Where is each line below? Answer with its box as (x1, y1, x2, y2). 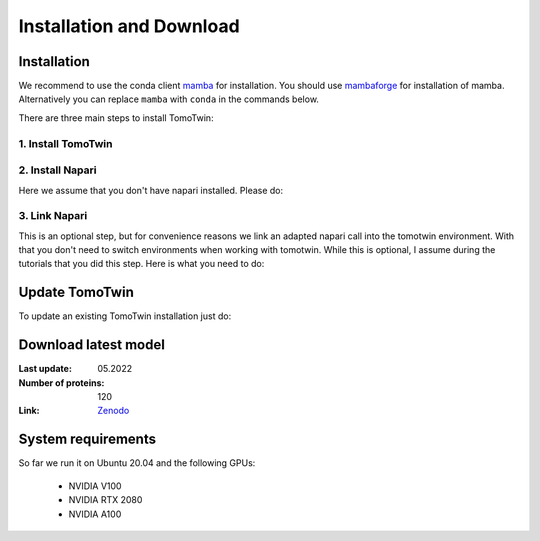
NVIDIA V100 (68, 480, 122, 492)
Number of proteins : (18, 376, 105, 389)
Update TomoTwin (18, 284, 134, 301)
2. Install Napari (18, 163, 97, 177)
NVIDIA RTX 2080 (68, 494, 143, 506)
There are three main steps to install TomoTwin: (18, 111, 214, 124)
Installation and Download (18, 15, 240, 37)
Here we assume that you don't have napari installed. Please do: (18, 184, 284, 196)
